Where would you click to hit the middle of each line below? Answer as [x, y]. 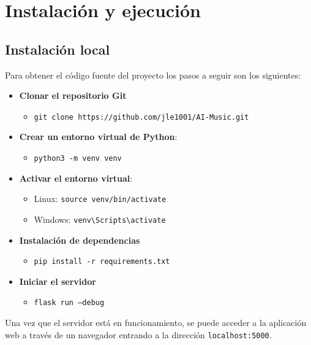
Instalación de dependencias [80, 240]
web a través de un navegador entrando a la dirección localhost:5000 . [138, 334]
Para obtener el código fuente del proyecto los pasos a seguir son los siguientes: [153, 75]
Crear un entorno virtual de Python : [98, 137]
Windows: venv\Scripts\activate [100, 219]
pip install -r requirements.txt [102, 262]
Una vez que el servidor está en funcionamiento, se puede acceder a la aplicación [156, 323]
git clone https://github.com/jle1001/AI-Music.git [141, 117]
